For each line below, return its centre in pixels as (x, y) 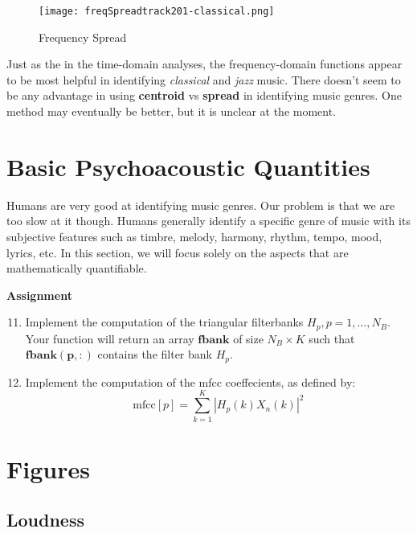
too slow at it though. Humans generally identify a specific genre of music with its (208, 221)
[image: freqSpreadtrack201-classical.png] (157, 11)
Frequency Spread (83, 37)
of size (248, 338)
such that (332, 338)
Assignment (39, 295)
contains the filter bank (155, 354)
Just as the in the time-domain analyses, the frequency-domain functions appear (204, 64)
